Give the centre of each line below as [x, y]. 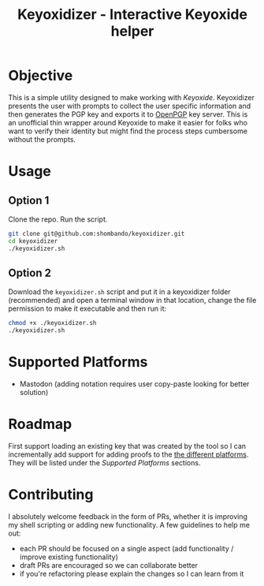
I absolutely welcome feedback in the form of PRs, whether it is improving [128, 516]
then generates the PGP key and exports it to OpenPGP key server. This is [128, 114]
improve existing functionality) [69, 557]
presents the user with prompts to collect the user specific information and [129, 106]
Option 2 [30, 272]
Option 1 [29, 200]
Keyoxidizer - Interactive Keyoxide [132, 15]
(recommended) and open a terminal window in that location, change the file [132, 300]
